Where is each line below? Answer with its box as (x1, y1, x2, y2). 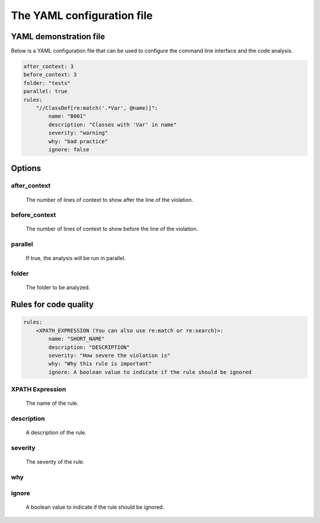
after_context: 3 (23, 63, 74, 70)
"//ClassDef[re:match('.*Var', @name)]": (36, 104, 158, 111)
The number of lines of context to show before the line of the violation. (25, 226, 199, 233)
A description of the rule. (25, 429, 87, 436)
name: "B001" (48, 113, 87, 120)
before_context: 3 (23, 71, 77, 78)
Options (11, 163, 41, 173)
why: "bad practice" (48, 138, 108, 145)
